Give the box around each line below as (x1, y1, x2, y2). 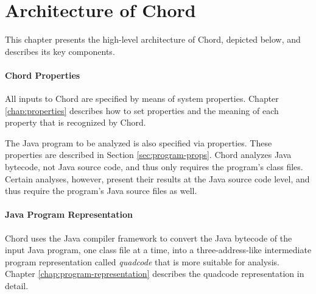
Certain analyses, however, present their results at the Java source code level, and (5, 172, 310, 185)
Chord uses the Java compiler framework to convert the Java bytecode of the (5, 231, 292, 244)
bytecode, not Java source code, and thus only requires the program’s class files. (5, 160, 303, 173)
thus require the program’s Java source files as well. (5, 184, 197, 197)
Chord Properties (5, 68, 80, 81)
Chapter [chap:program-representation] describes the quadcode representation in (5, 267, 304, 280)
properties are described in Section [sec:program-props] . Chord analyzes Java (5, 148, 292, 161)
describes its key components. (5, 45, 115, 57)
